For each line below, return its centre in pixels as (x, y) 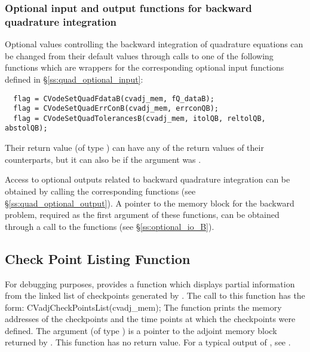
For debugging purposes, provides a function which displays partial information (150, 283)
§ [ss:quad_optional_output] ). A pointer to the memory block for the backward (150, 203)
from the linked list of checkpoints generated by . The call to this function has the (155, 295)
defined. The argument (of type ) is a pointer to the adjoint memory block (141, 330)
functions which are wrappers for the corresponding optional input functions (145, 67)
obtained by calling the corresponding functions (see (100, 191)
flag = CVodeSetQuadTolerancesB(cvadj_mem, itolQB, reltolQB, (139, 118)
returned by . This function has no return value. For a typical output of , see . (148, 342)
